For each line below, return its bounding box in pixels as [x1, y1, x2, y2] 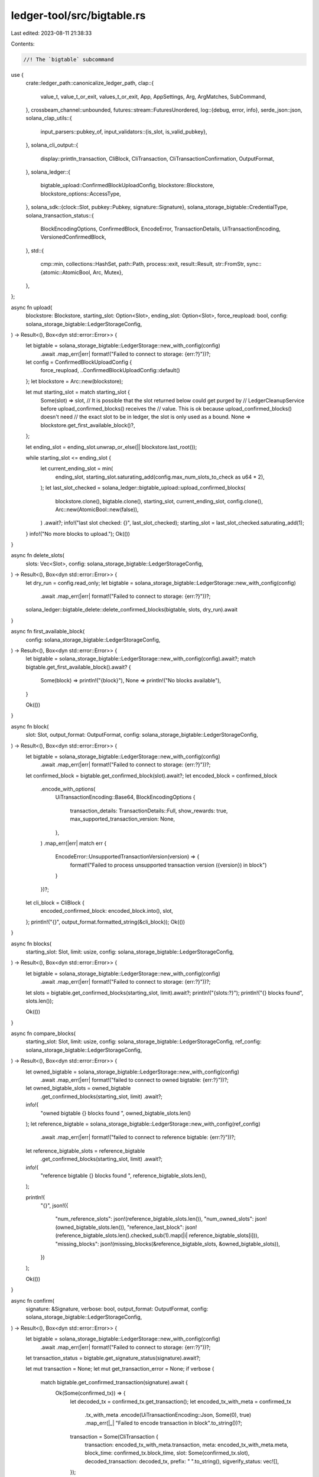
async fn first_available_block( [11, 628, 85, 635]
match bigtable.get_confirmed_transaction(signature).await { [40, 1378, 188, 1385]
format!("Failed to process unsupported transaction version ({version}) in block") [70, 861, 267, 868]
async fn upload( [11, 304, 53, 311]
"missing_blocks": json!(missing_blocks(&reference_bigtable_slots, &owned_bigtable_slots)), [55, 1240, 281, 1247]
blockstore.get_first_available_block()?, [40, 421, 135, 428]
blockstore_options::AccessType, [40, 190, 121, 197]
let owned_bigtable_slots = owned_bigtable [25, 1085, 131, 1092]
